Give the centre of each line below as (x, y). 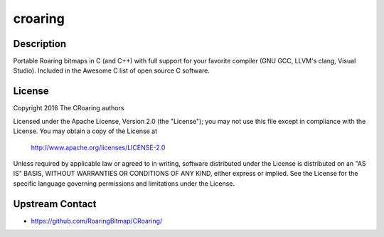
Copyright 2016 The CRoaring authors (69, 108)
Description (40, 44)
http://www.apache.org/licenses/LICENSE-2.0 (98, 147)
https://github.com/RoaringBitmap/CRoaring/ (97, 221)
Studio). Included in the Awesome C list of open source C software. (111, 70)
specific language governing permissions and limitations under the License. (124, 183)
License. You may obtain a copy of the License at (85, 131)
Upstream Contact (55, 204)
